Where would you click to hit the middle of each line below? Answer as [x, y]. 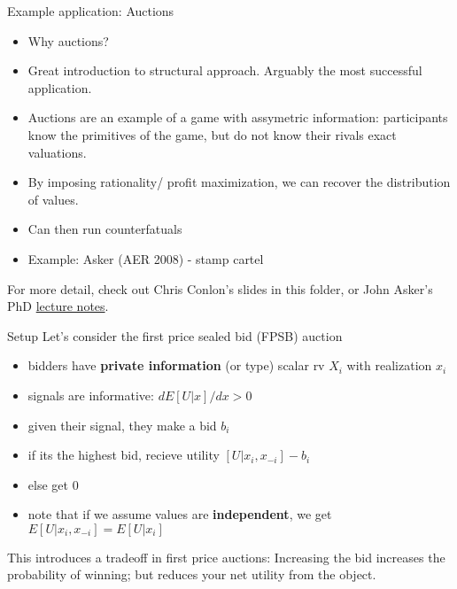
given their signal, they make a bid [122, 425]
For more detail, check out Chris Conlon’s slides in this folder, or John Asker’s [220, 288]
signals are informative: [91, 395]
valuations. [57, 152]
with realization [389, 365]
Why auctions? [68, 40]
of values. [53, 199]
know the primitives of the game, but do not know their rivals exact [212, 134]
